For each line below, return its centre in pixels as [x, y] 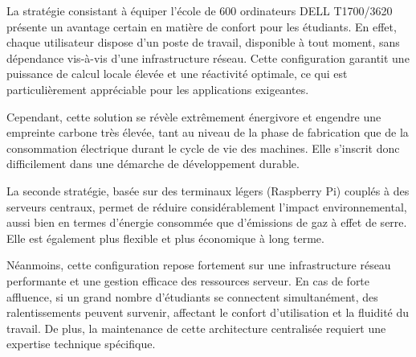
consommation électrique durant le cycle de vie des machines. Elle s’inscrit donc [203, 148]
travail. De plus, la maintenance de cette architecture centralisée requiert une [196, 328]
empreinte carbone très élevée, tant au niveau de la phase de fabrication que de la [208, 132]
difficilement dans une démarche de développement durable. [153, 164]
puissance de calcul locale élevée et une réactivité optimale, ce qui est [177, 74]
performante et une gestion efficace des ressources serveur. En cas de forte [188, 280]
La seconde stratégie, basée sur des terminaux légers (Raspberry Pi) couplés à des [208, 190]
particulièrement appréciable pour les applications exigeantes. [158, 89]
